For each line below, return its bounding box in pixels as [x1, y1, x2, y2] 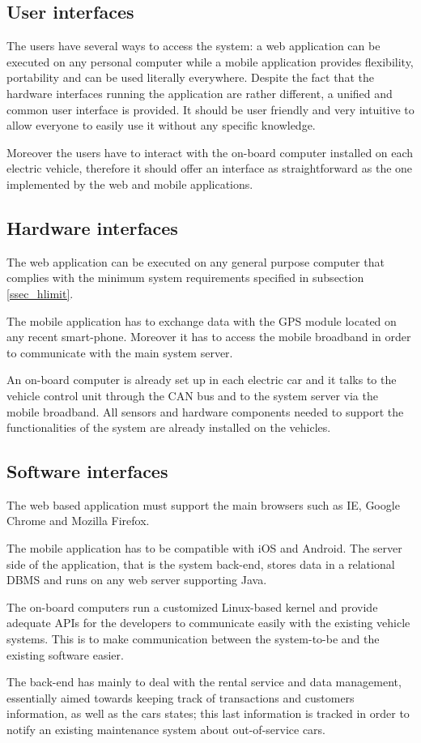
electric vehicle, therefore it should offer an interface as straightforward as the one [6, 160, 413, 177]
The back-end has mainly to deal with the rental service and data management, [6, 673, 402, 690]
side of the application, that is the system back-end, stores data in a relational [6, 555, 395, 572]
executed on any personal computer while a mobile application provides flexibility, [6, 53, 414, 70]
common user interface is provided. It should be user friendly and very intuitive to [6, 100, 415, 117]
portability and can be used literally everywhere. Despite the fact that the [6, 69, 374, 86]
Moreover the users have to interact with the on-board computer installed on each [6, 143, 414, 160]
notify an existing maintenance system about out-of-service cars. [6, 721, 326, 738]
